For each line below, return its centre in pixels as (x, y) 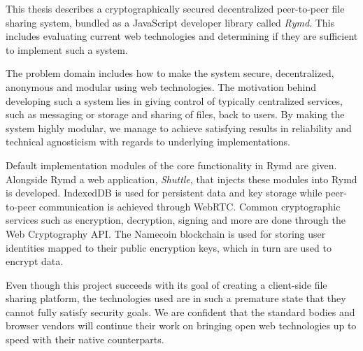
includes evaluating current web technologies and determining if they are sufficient (182, 36)
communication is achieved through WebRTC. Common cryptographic (190, 206)
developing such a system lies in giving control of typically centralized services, (174, 100)
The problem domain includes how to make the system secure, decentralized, (170, 73)
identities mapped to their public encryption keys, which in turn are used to (169, 247)
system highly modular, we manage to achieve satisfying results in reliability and (179, 128)
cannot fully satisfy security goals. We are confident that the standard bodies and (180, 311)
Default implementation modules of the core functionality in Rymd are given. (171, 165)
